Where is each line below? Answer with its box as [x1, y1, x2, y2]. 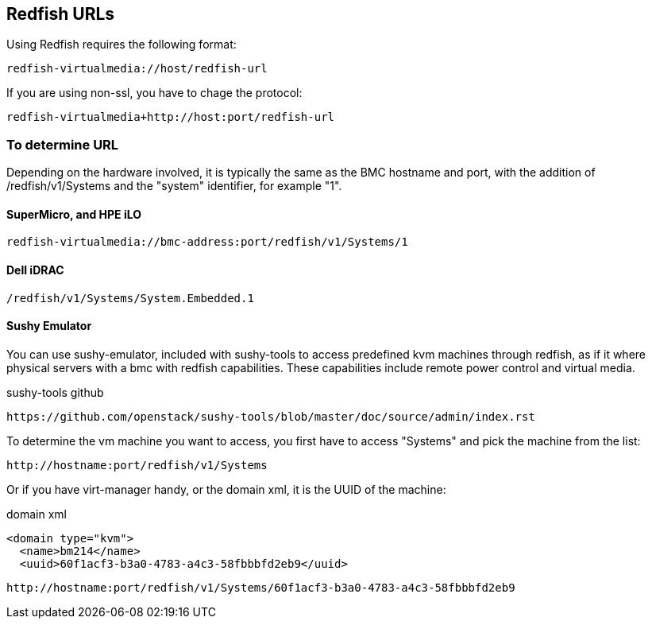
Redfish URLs [6, 4, 115, 24]
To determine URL [6, 136, 119, 153]
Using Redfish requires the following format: [6, 37, 237, 52]
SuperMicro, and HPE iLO [6, 207, 141, 221]
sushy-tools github [6, 385, 104, 399]
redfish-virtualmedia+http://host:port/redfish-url [6, 111, 335, 124]
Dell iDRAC [6, 263, 64, 277]
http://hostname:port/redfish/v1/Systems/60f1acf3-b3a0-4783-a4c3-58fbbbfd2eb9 [6, 580, 515, 594]
